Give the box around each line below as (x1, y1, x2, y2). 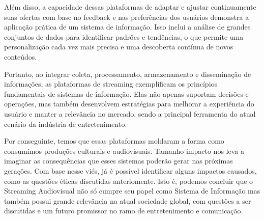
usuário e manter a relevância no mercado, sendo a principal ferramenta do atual (4, 108, 256, 119)
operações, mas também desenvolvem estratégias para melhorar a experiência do (4, 98, 254, 109)
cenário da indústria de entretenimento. (4, 118, 127, 129)
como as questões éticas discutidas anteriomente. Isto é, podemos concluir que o (4, 175, 253, 186)
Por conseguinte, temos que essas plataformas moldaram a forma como (4, 135, 224, 146)
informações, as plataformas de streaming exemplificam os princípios (4, 78, 218, 89)
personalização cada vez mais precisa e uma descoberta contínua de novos (4, 41, 233, 52)
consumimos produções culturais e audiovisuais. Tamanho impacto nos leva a (4, 145, 244, 156)
